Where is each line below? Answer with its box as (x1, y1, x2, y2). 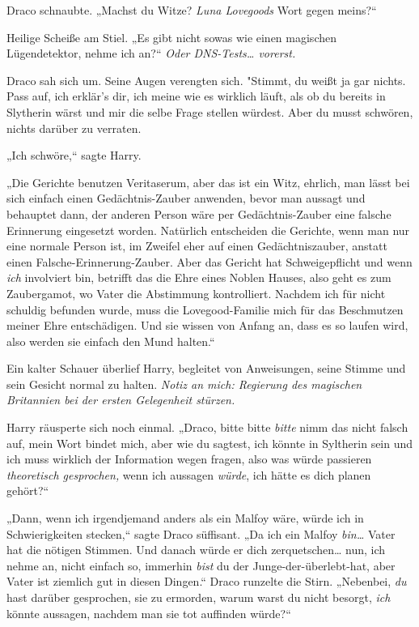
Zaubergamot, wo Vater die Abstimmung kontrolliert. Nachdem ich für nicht (6, 284, 386, 301)
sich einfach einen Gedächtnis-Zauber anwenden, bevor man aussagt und (6, 190, 366, 207)
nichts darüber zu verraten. (6, 119, 142, 136)
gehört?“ (6, 482, 49, 499)
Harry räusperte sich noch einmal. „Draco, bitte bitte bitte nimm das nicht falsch (6, 419, 408, 436)
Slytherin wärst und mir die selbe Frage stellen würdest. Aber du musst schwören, (6, 103, 413, 120)
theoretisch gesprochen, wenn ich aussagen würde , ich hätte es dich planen (6, 466, 371, 483)
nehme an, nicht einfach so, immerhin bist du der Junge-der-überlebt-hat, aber (6, 557, 396, 574)
